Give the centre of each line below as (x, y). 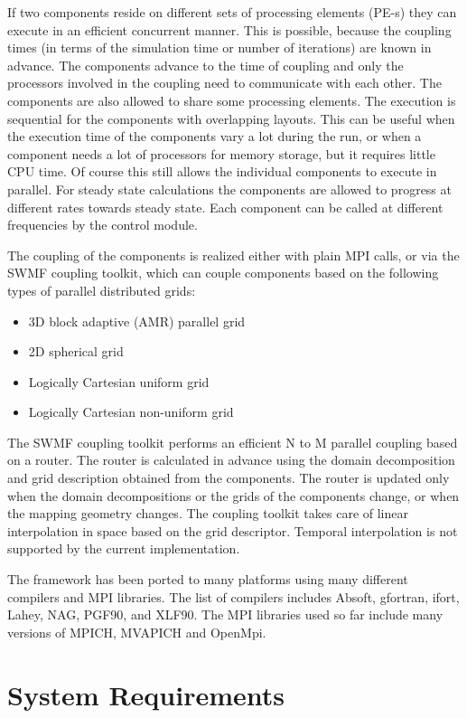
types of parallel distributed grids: (102, 290)
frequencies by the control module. (103, 225)
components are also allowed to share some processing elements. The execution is (232, 100)
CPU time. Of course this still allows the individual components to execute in (222, 171)
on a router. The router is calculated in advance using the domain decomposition (231, 460)
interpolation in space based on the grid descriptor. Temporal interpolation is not (233, 530)
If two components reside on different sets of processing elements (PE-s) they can (232, 12)
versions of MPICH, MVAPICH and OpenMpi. (137, 632)
